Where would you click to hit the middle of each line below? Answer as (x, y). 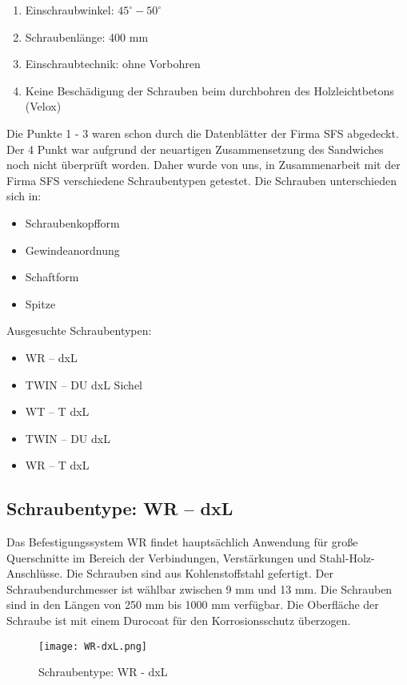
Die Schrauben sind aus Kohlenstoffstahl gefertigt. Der (200, 573)
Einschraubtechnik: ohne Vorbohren (113, 64)
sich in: (24, 196)
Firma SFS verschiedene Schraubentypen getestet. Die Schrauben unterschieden (202, 180)
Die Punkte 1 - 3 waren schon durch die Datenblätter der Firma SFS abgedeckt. (203, 133)
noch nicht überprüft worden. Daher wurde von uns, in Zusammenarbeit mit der (203, 165)
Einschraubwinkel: (70, 10)
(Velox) (43, 106)
